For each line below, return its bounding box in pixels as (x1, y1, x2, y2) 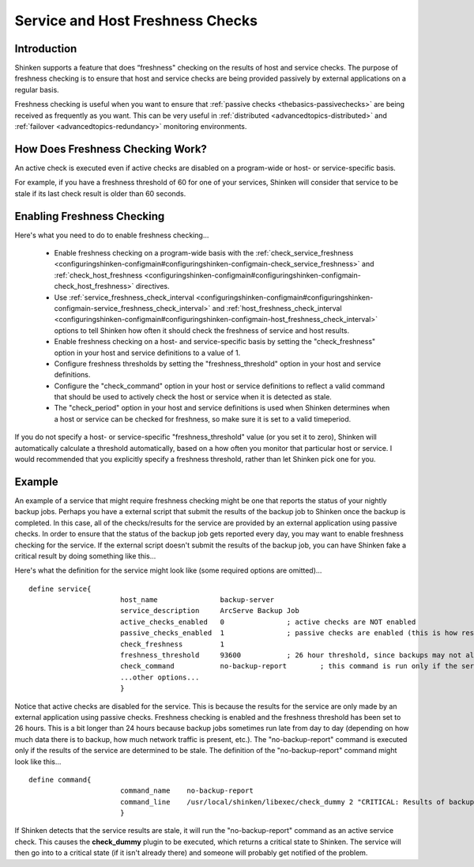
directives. (135, 282, 170, 291)
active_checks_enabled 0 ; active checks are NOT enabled (119, 617, 416, 627)
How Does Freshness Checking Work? (14, 142, 207, 156)
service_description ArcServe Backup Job (119, 606, 299, 615)
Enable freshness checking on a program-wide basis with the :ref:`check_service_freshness (54, 248, 354, 257)
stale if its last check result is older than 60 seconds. (14, 188, 186, 198)
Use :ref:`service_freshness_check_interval (54, 293, 195, 302)
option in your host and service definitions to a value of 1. (54, 348, 241, 358)
